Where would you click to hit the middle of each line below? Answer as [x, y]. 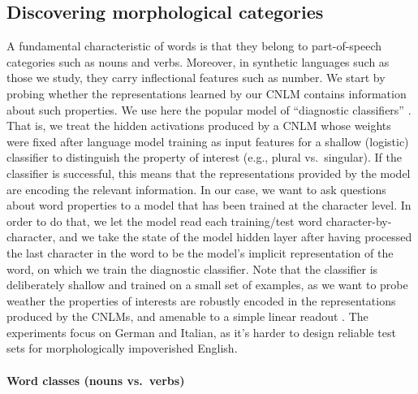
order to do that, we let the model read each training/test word [165, 221]
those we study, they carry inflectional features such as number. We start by [196, 78]
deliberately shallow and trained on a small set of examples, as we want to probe [207, 285]
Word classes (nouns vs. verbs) [96, 380]
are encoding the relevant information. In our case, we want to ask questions [196, 189]
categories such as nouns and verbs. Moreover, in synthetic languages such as [198, 61]
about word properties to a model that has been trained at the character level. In [209, 205]
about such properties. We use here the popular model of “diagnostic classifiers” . [209, 109]
